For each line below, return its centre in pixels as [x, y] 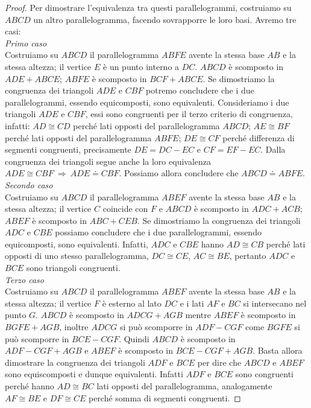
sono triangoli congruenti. [73, 268]
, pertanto [248, 256]
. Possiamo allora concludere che [179, 173]
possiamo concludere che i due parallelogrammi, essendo [158, 232]
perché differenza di [259, 137]
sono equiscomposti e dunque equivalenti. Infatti [94, 374]
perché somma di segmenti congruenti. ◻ [165, 397]
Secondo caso [29, 184]
